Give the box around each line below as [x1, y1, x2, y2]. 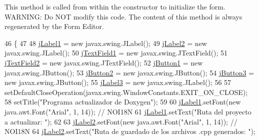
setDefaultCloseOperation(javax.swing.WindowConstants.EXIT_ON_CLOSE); [4, 86, 248, 97]
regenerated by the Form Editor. [4, 21, 104, 31]
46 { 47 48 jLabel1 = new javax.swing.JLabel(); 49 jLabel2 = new [4, 37, 207, 48]
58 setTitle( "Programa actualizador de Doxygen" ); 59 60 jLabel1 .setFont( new [4, 96, 241, 107]
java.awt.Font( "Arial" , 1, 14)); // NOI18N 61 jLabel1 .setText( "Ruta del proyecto [4, 106, 251, 116]
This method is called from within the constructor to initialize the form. [4, 1, 225, 11]
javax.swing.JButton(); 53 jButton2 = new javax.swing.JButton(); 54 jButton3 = [4, 67, 254, 77]
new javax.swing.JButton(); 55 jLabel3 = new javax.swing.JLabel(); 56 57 [4, 77, 231, 87]
